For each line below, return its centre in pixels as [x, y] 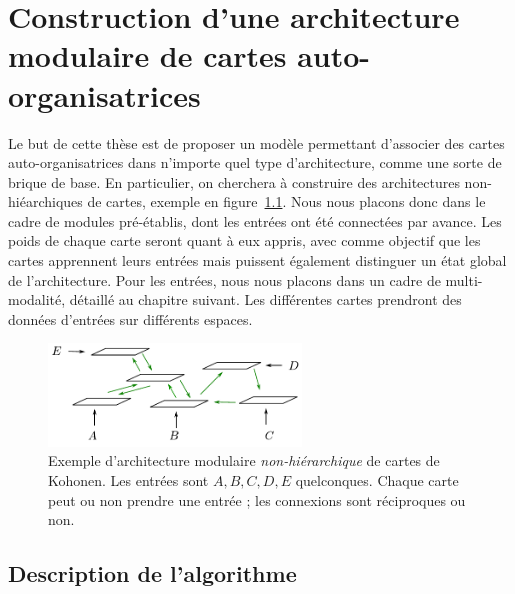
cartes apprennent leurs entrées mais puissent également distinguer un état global [257, 260]
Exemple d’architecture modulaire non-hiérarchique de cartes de [244, 460]
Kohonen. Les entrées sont [128, 480]
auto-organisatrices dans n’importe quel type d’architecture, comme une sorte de [255, 162]
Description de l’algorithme [152, 573]
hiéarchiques [45, 201]
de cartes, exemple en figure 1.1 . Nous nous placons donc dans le [286, 201]
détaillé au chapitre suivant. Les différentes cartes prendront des [265, 299]
